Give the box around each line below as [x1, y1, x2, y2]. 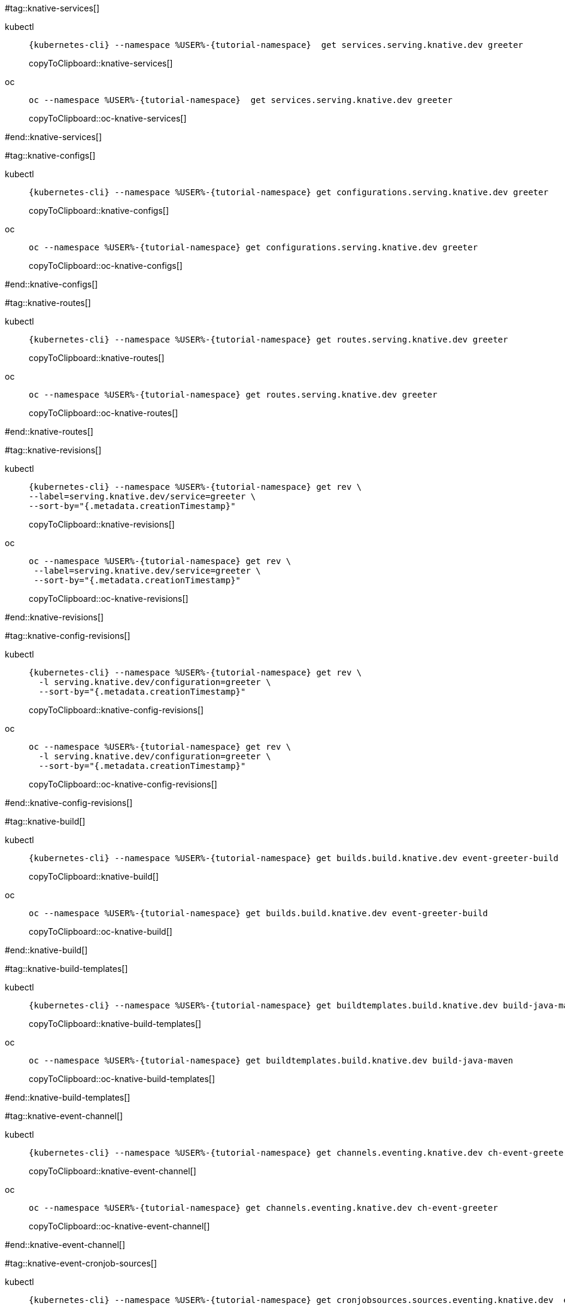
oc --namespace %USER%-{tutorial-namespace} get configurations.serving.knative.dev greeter [29, 243, 478, 252]
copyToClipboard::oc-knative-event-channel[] [29, 1221, 210, 1231]
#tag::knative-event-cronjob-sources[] [5, 1258, 157, 1268]
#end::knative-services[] [5, 132, 102, 142]
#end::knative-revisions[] [5, 612, 104, 622]
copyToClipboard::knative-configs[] [29, 205, 169, 216]
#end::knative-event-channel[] [5, 1240, 126, 1250]
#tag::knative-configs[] [5, 150, 96, 160]
